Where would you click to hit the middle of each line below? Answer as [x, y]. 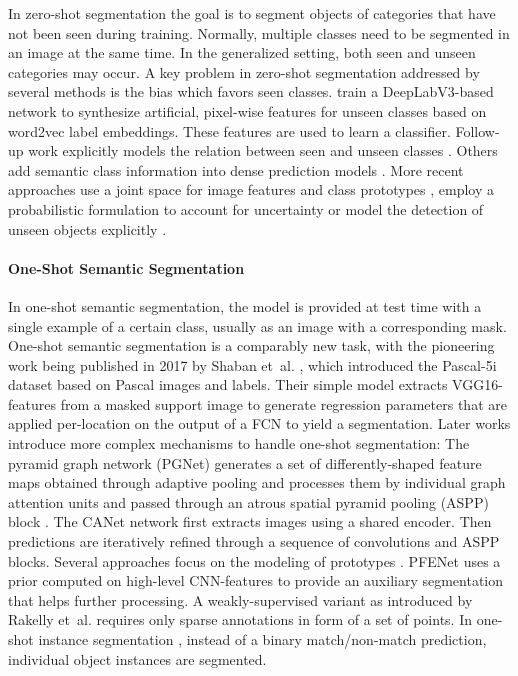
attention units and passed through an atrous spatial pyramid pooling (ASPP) [248, 501]
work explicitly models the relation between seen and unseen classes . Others [263, 150]
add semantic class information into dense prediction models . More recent [236, 169]
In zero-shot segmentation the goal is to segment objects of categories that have [252, 13]
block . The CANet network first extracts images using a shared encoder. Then [250, 521]
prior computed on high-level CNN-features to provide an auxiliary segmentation [256, 580]
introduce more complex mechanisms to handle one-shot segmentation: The [239, 443]
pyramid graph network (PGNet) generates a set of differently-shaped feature [245, 462]
